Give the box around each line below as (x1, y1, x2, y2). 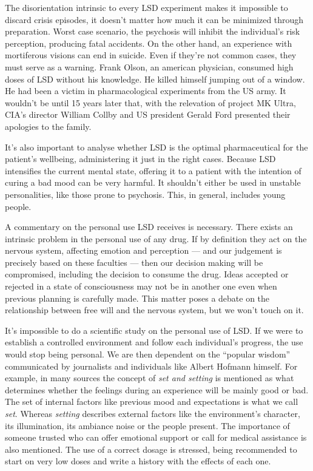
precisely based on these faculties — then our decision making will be (5, 256, 263, 268)
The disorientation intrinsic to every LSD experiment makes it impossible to (5, 1, 288, 13)
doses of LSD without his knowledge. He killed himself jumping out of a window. (5, 72, 305, 85)
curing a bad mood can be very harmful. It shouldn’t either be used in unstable (5, 176, 301, 189)
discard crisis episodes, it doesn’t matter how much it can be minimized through (5, 13, 304, 25)
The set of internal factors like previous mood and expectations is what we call (5, 395, 298, 408)
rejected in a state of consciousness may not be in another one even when (5, 280, 277, 293)
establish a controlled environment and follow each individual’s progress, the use (5, 336, 303, 348)
